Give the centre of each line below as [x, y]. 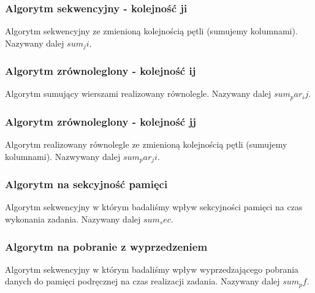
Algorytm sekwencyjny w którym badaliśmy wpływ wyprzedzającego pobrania [152, 269]
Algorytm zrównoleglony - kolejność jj [101, 121]
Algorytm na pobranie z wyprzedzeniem [106, 246]
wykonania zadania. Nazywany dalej [73, 219]
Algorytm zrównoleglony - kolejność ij [101, 71]
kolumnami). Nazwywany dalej [63, 156]
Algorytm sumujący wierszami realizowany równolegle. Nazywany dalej [138, 93]
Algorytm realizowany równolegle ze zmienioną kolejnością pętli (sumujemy [146, 144]
